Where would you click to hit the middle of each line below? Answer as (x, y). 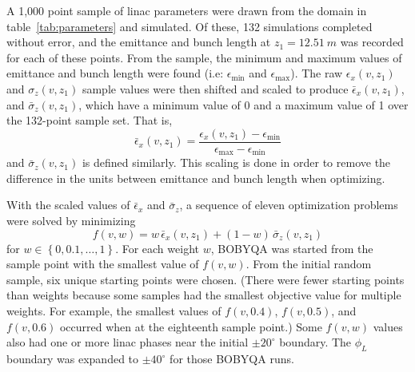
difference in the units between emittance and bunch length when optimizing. (196, 178)
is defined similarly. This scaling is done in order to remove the (236, 162)
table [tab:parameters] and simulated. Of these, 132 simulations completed (190, 26)
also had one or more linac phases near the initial (128, 342)
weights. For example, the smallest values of (114, 311)
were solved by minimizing (71, 221)
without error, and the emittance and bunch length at (139, 42)
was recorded (372, 42)
